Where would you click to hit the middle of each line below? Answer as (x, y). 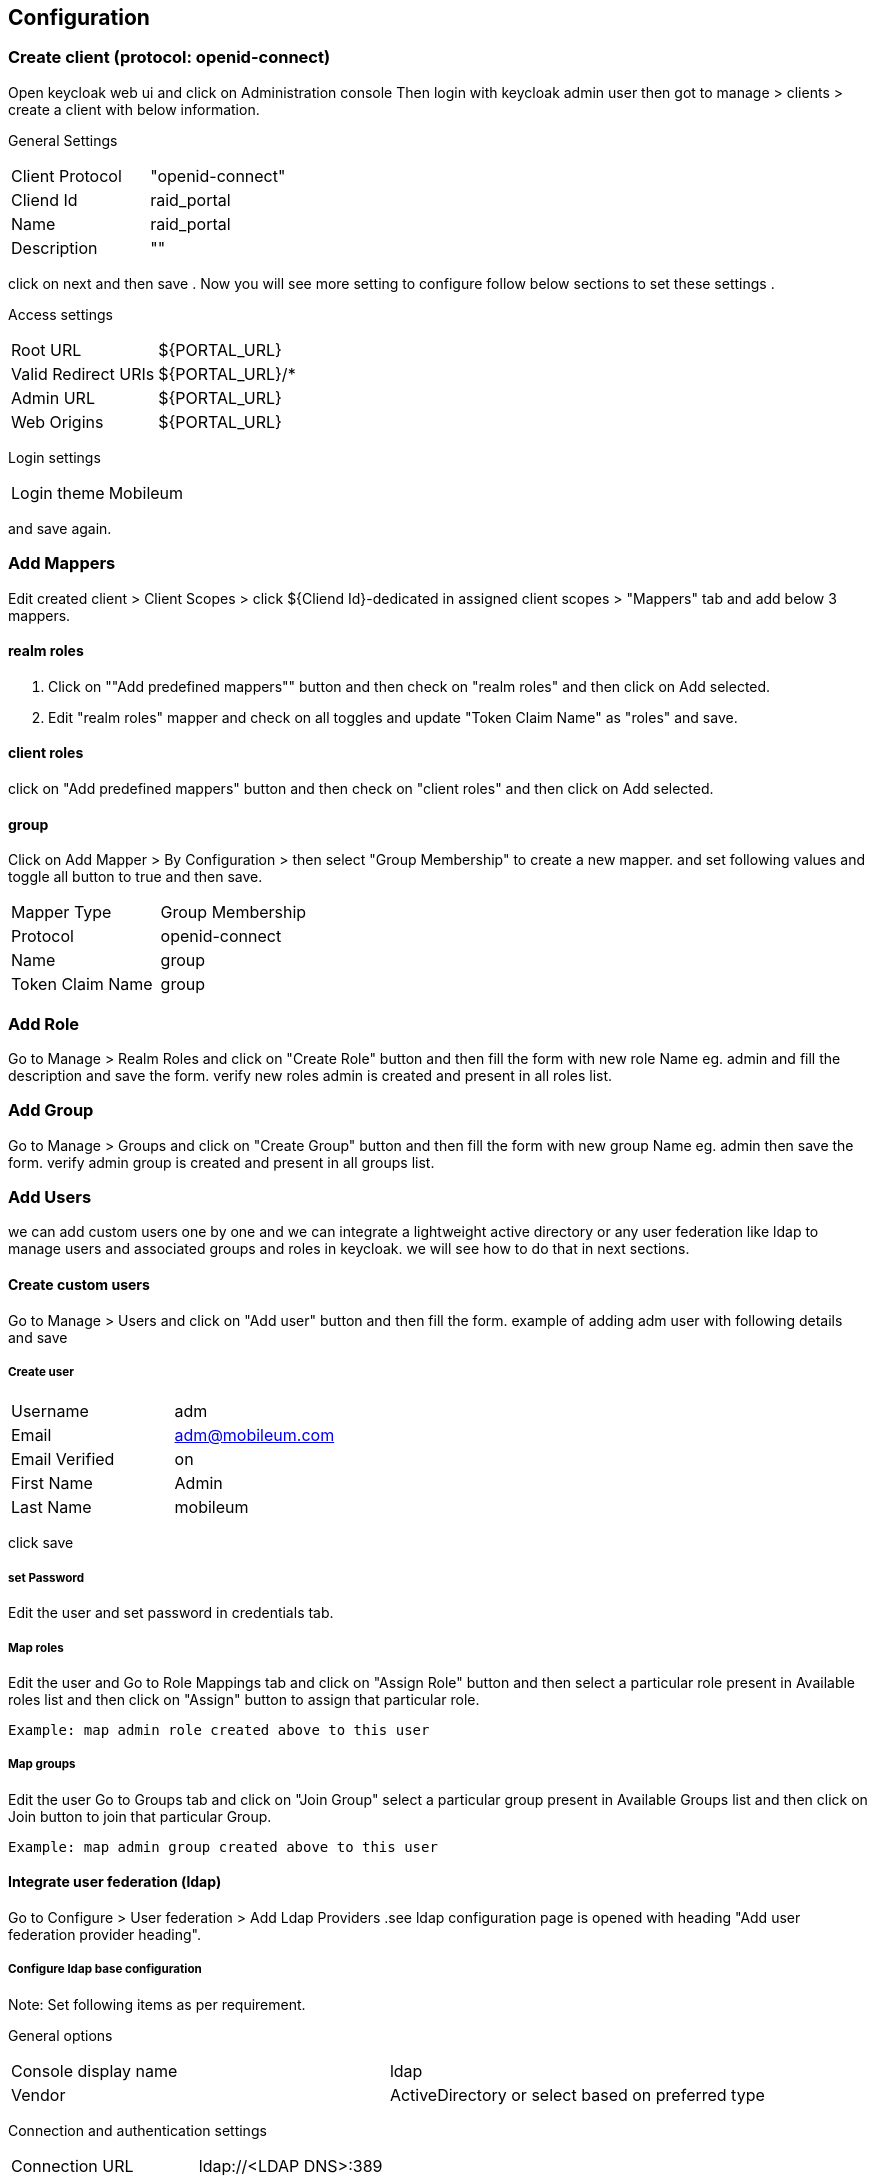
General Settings (63, 140)
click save (41, 1543)
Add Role (44, 1023)
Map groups (42, 1764)
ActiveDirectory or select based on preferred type (577, 2094)
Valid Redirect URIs (83, 373)
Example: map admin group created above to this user (223, 1846)
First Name (52, 1483)
